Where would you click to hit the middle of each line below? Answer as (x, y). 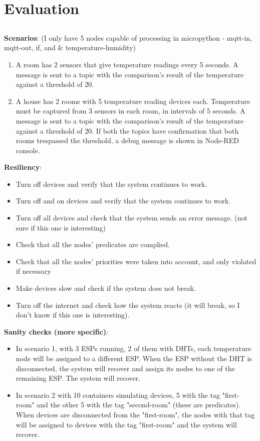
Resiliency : (23, 167)
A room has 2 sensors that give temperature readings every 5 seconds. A (127, 64)
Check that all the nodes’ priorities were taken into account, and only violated (136, 261)
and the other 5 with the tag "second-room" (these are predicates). (139, 405)
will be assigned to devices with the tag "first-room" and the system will (126, 424)
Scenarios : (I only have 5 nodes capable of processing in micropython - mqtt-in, (128, 37)
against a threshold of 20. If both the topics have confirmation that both (127, 130)
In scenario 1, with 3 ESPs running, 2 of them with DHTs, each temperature (134, 348)
